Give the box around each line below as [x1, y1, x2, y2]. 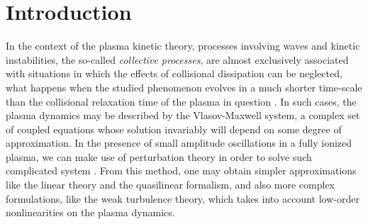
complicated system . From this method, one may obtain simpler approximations [6, 163, 357, 178]
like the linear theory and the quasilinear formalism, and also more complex [6, 177, 335, 192]
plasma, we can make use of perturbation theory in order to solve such [6, 149, 312, 164]
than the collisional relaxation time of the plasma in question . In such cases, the [6, 94, 357, 108]
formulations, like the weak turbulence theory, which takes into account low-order [6, 191, 359, 206]
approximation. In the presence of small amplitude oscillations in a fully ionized [6, 135, 352, 150]
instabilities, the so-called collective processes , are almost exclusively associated [6, 52, 349, 67]
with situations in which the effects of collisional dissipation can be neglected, [6, 66, 342, 81]
